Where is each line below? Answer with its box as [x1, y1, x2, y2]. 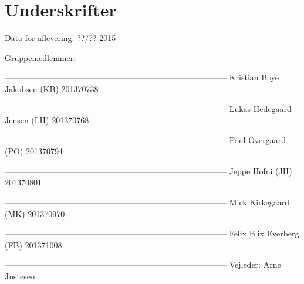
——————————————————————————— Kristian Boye [5, 71, 279, 83]
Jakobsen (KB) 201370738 [5, 82, 99, 94]
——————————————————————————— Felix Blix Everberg [5, 227, 299, 239]
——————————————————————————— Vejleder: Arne [5, 258, 281, 271]
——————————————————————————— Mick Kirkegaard [5, 196, 290, 208]
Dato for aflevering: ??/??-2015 [5, 32, 116, 44]
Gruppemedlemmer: [5, 51, 76, 63]
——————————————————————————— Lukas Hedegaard [5, 102, 292, 114]
